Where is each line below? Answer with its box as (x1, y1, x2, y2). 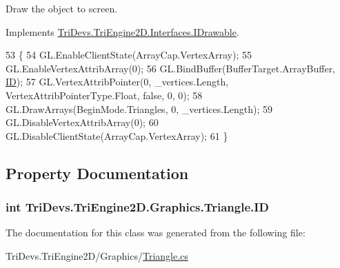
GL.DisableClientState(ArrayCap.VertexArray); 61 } (6, 128, 228, 143)
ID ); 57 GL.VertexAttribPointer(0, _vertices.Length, (6, 74, 229, 89)
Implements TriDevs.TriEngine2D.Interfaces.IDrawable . (6, 24, 239, 39)
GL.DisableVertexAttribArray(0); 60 (6, 115, 159, 130)
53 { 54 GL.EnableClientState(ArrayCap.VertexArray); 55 (6, 48, 252, 62)
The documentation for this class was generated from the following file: (6, 225, 306, 240)
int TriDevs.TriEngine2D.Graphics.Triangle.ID (6, 198, 269, 216)
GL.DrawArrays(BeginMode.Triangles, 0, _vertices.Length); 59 (6, 101, 273, 116)
